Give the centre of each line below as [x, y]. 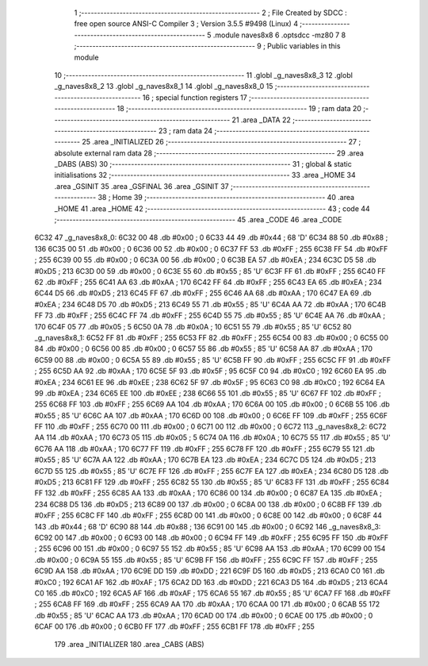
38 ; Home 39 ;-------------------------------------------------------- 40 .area [226, 198]
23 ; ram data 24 [186, 130]
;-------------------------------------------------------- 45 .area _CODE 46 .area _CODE [198, 220]
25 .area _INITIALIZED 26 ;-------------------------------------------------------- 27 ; [222, 142]
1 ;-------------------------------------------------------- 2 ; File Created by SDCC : [211, 13]
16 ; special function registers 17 [195, 97]
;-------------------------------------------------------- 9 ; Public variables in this [207, 46]
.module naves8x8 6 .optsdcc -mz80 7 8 [279, 35]
